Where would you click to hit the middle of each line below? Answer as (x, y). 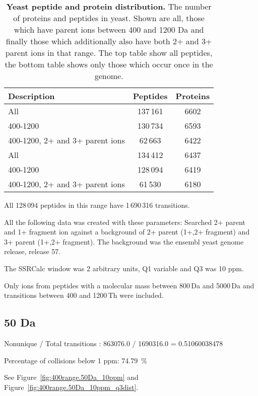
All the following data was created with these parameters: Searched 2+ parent (125, 222)
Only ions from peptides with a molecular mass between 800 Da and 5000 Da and (129, 285)
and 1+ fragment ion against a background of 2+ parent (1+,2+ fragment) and (127, 232)
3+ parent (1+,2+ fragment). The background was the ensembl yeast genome (124, 241)
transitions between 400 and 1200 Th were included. (84, 295)
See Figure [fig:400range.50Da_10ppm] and (71, 377)
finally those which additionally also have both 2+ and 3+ (109, 41)
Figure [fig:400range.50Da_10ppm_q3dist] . (71, 387)
